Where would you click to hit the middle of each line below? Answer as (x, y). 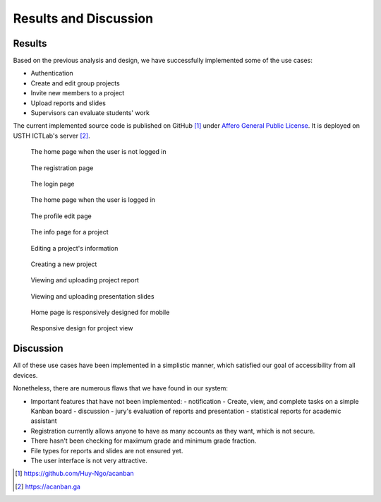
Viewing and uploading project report (85, 280)
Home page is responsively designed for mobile (100, 312)
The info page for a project (69, 232)
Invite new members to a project (78, 93)
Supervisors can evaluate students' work (90, 113)
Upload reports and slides (68, 103)
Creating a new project (64, 264)
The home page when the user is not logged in (99, 152)
